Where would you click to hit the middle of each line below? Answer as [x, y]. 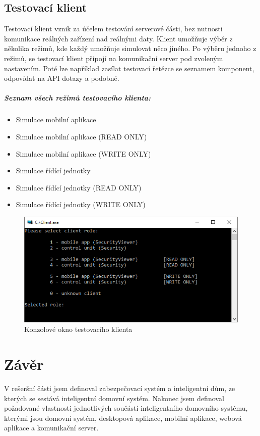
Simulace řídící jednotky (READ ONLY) [79, 187]
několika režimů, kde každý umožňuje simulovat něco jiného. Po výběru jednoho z [130, 48]
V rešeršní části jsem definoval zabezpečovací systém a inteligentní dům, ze [120, 388]
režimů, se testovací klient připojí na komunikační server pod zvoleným [114, 58]
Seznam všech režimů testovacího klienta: [78, 98]
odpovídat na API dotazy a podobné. [62, 78]
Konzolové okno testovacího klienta [78, 329]
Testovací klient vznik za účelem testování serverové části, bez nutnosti [113, 29]
